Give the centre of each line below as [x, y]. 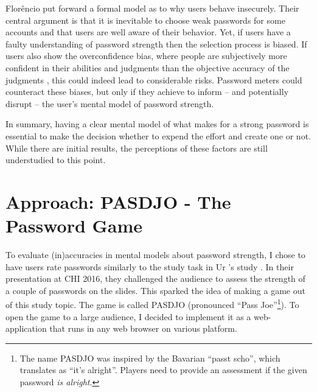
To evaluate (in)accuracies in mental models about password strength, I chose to [155, 255]
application [26, 328]
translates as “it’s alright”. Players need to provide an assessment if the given [163, 370]
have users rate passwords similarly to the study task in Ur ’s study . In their [150, 266]
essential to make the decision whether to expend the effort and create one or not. [158, 135]
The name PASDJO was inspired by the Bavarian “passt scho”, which [150, 358]
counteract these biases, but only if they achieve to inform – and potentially [147, 92]
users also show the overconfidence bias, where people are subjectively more [146, 56]
